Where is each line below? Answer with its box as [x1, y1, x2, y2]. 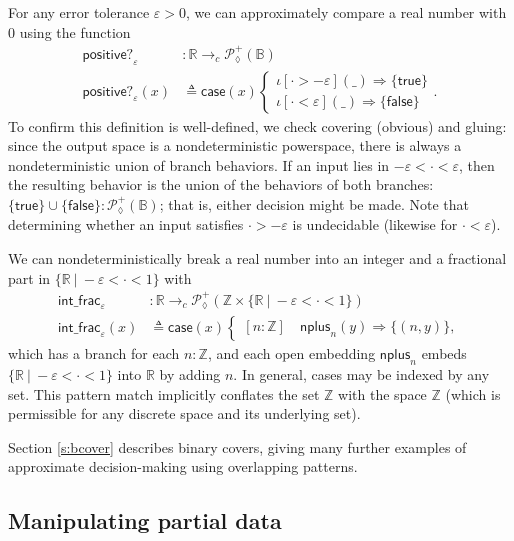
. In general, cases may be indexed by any [233, 363, 490, 384]
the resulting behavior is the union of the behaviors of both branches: [8, 174, 434, 195]
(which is [445, 383, 501, 404]
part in [8, 267, 51, 288]
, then [458, 154, 495, 175]
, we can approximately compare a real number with [186, 2, 507, 22]
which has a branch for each [8, 343, 180, 364]
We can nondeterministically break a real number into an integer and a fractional [8, 247, 507, 268]
